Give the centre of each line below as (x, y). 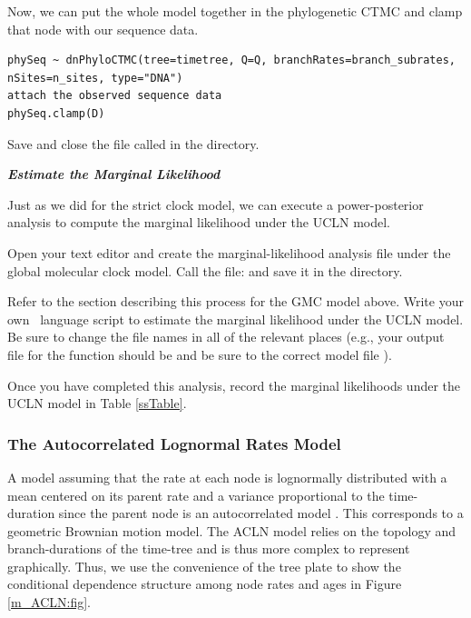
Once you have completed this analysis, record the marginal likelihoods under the (234, 385)
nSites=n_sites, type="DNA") (95, 78)
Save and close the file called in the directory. (133, 143)
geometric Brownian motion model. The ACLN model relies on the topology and (232, 530)
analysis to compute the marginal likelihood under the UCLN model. (199, 222)
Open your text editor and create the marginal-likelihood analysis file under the (229, 252)
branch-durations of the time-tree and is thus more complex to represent (209, 548)
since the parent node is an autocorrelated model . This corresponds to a (261, 513)
